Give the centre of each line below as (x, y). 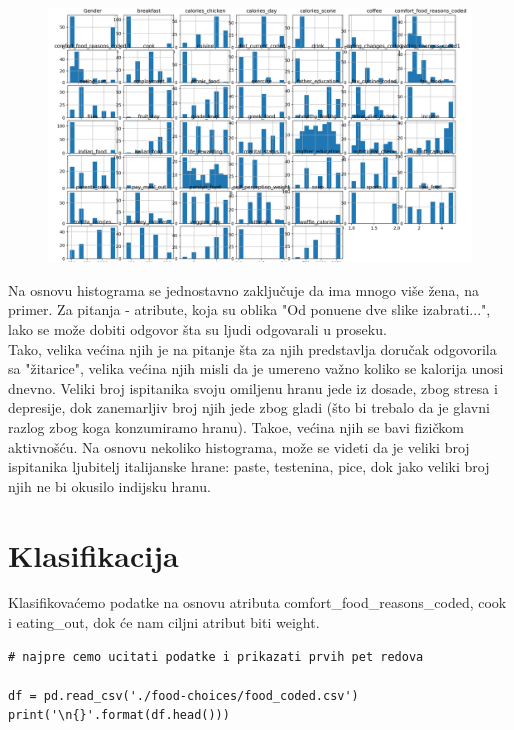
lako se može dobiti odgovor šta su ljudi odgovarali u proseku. (197, 329)
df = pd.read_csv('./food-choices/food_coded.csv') (183, 695)
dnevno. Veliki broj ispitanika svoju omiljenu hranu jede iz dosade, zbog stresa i (253, 387)
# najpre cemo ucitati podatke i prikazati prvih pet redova (216, 656)
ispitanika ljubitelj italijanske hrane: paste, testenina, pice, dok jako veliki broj (249, 466)
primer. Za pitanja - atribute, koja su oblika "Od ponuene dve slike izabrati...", (249, 309)
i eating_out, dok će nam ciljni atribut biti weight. (164, 622)
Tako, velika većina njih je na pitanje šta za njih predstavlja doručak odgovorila (252, 348)
